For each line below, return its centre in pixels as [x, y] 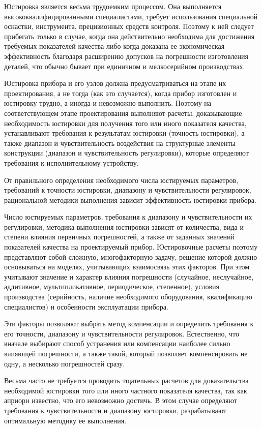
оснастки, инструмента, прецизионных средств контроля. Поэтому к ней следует [129, 26]
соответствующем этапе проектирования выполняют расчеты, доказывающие [123, 113]
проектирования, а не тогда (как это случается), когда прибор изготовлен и [121, 93]
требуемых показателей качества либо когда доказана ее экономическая [114, 46]
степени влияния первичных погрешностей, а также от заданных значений [120, 237]
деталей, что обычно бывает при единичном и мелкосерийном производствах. [125, 66]
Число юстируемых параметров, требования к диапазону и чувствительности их [128, 217]
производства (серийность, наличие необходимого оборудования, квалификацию [128, 297]
